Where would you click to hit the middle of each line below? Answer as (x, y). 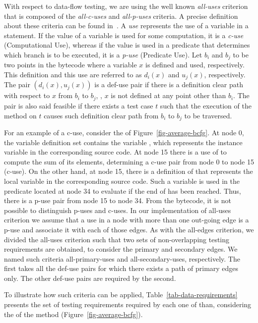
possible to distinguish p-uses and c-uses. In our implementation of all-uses (118, 210)
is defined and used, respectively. (195, 65)
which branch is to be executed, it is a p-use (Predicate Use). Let (103, 54)
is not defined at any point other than (168, 95)
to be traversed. (208, 115)
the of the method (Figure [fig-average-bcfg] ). (73, 314)
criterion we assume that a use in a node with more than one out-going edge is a (127, 220)
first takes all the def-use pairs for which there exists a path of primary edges (121, 268)
